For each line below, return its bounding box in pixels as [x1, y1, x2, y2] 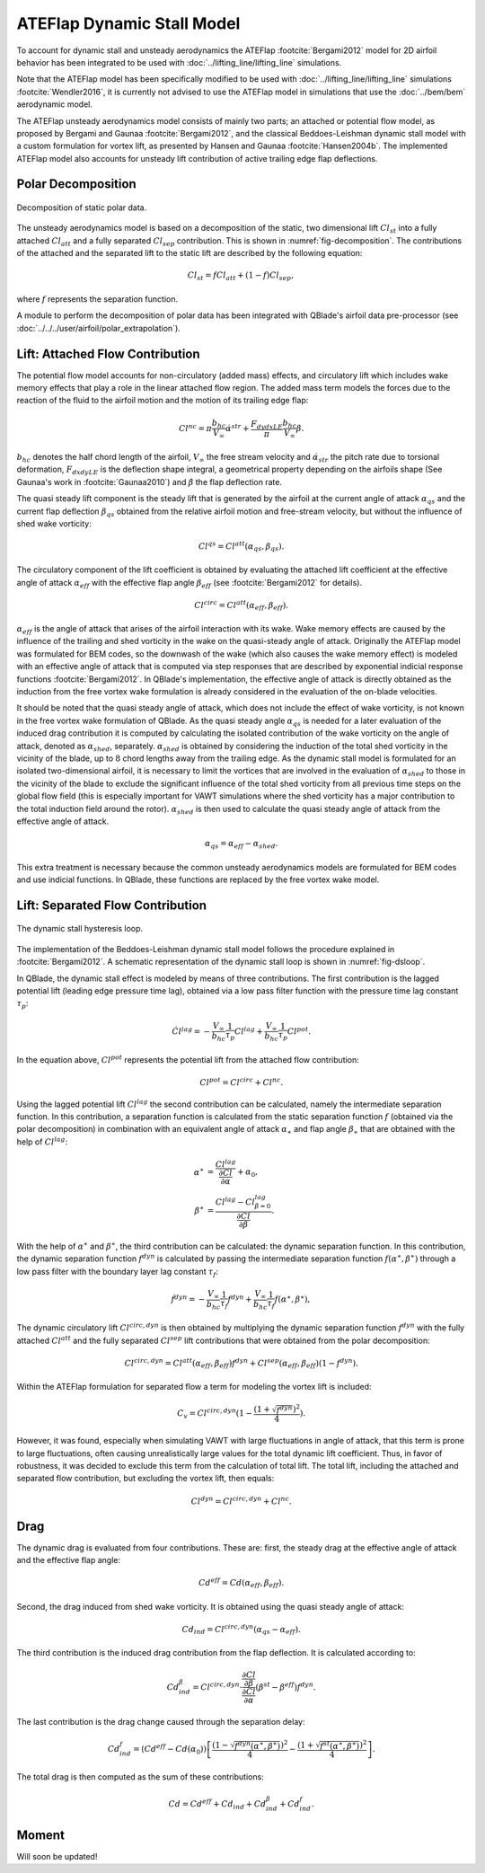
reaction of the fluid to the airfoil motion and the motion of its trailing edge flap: [16, 395, 309, 406]
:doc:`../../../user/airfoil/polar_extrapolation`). [16, 322, 181, 333]
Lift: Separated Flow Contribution [16, 897, 207, 913]
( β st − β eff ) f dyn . [255, 1680, 316, 1692]
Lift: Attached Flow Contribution [16, 346, 201, 361]
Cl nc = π [178, 422, 213, 433]
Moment [16, 1827, 65, 1842]
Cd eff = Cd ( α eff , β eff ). [198, 1577, 285, 1590]
